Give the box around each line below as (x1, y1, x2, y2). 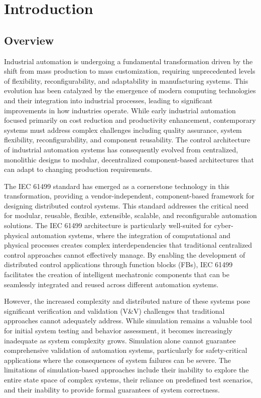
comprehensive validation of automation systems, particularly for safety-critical (4, 345, 247, 355)
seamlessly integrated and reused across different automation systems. (4, 279, 219, 289)
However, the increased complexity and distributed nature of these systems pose (4, 296, 250, 306)
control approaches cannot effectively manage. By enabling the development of (4, 249, 245, 260)
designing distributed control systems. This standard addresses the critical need (4, 200, 249, 211)
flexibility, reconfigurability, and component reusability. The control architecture (4, 134, 250, 145)
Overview (4, 32, 54, 48)
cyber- (214, 220, 233, 231)
